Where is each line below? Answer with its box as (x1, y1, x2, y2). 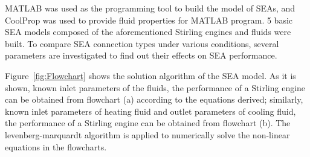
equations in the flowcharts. (5, 140, 107, 153)
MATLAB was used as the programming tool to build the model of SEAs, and (5, 2, 295, 14)
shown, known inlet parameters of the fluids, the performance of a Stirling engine (5, 81, 306, 94)
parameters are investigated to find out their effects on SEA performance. (5, 49, 277, 62)
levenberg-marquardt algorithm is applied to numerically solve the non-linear (5, 128, 290, 141)
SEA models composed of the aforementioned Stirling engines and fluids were (5, 25, 291, 38)
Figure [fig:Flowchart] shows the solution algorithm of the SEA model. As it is (5, 69, 296, 82)
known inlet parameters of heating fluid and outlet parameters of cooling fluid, (5, 104, 296, 117)
